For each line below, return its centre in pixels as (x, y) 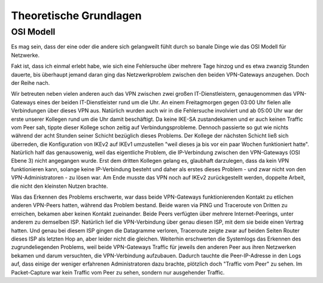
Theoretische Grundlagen (76, 16)
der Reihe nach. (31, 83)
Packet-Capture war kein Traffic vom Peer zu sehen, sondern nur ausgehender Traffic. (118, 272)
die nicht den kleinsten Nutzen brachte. (60, 186)
